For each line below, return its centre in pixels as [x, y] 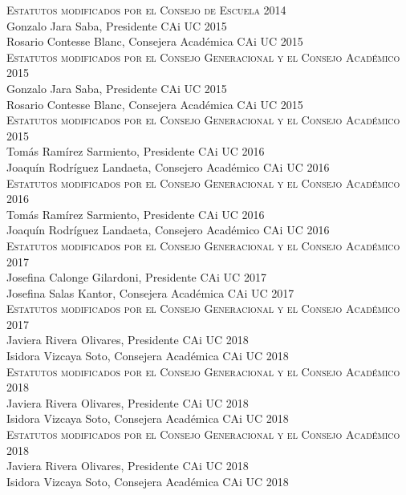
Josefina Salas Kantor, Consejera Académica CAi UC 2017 [150, 292]
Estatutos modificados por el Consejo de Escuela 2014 [146, 10]
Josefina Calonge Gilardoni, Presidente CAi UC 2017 [136, 277]
